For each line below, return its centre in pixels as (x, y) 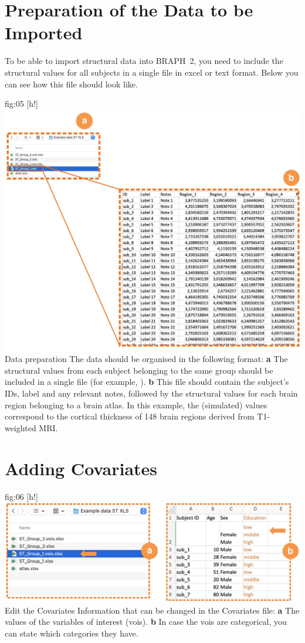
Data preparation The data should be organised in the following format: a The (146, 359)
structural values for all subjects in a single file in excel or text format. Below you (152, 72)
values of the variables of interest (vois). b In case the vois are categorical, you (146, 622)
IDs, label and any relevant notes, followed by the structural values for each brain (151, 393)
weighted (21, 427)
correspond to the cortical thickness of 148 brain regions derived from (130, 416)
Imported (44, 33)
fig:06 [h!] (21, 496)
